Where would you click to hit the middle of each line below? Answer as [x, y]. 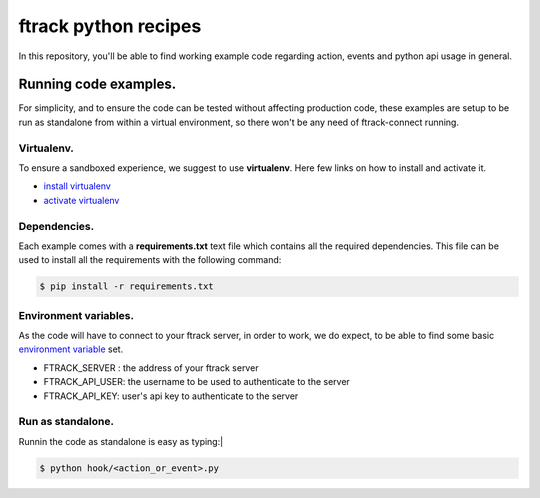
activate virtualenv [81, 200]
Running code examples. [97, 84]
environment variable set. [71, 349]
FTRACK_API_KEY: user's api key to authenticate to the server [171, 396]
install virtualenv [77, 186]
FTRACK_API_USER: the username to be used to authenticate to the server [196, 382]
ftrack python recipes [110, 26]
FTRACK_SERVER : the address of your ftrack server [151, 367]
